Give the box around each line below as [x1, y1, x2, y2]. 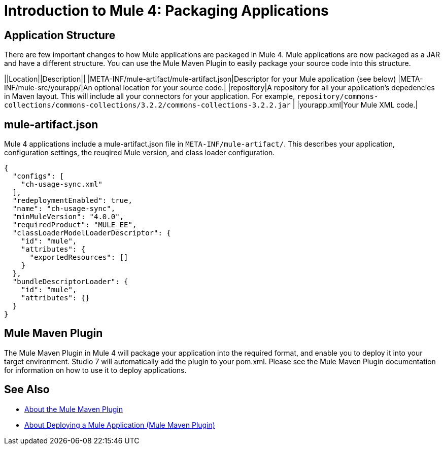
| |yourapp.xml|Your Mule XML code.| [292, 100, 418, 110]
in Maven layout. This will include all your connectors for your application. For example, [4, 92, 295, 101]
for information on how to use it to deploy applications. [4, 365, 187, 374]
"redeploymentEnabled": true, [12, 196, 132, 205]
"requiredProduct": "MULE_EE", [12, 221, 137, 229]
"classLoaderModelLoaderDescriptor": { [12, 229, 171, 237]
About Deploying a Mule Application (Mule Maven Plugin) [24, 420, 215, 429]
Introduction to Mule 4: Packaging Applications [4, 2, 329, 19]
